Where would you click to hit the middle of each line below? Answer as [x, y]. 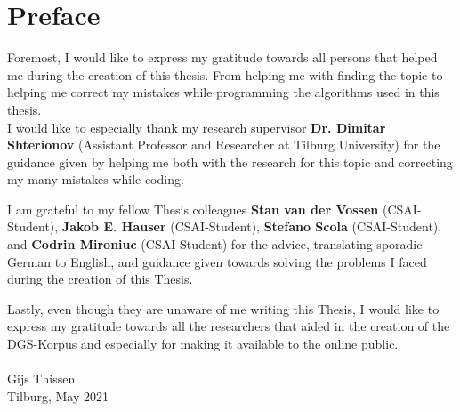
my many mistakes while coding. [96, 179]
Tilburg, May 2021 [58, 395]
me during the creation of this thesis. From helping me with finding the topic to [225, 74]
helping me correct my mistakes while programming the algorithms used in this [223, 92]
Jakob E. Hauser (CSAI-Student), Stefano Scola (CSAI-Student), [252, 226]
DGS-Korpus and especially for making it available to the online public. [203, 344]
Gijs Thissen [41, 379]
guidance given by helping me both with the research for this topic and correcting [230, 161]
